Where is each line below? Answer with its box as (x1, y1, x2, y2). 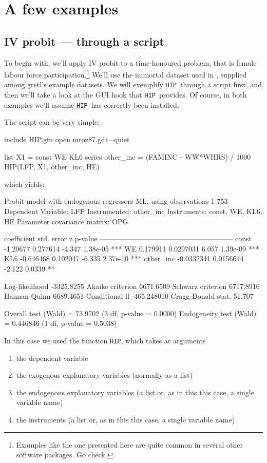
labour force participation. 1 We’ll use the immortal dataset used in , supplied (4, 68, 247, 80)
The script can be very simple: (4, 117, 100, 127)
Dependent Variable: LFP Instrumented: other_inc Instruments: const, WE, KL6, (4, 205, 262, 216)
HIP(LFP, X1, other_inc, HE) (4, 161, 100, 172)
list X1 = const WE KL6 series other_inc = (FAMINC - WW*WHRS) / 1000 (4, 151, 251, 162)
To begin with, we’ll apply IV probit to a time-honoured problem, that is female (4, 57, 257, 68)
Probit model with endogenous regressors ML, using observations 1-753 (4, 196, 228, 206)
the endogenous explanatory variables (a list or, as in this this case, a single (16, 387, 254, 397)
